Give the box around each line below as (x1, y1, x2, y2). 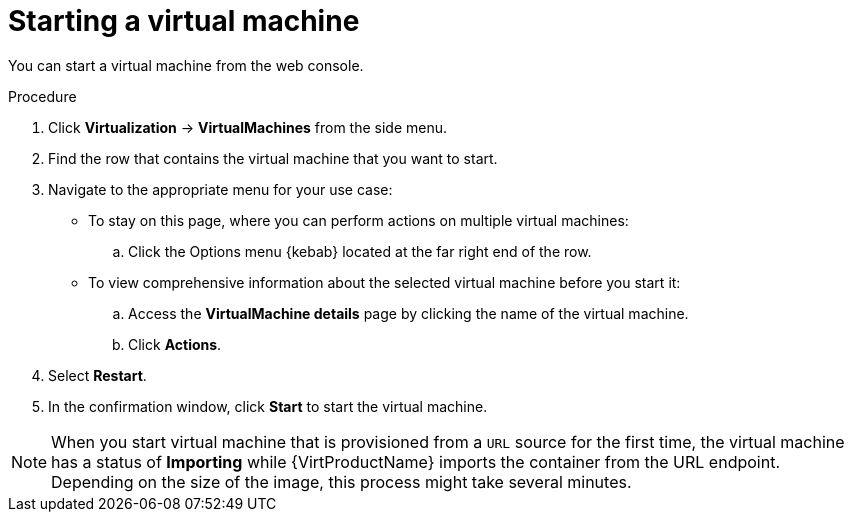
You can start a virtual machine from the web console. (8, 56, 364, 74)
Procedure (8, 87, 77, 105)
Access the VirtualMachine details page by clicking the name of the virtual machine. (128, 304, 689, 322)
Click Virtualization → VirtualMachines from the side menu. (48, 118, 448, 136)
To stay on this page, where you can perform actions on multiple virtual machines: (88, 211, 629, 229)
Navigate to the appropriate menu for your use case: (48, 180, 393, 198)
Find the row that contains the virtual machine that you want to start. (48, 149, 498, 167)
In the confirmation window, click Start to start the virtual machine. (48, 397, 488, 415)
